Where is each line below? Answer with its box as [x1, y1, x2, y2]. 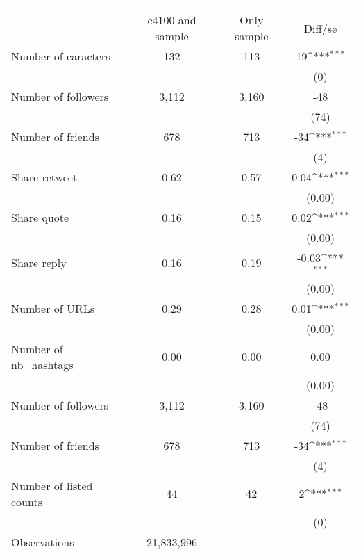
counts [11, 493, 42, 510]
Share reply [11, 254, 67, 271]
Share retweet [11, 169, 78, 185]
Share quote [11, 209, 69, 225]
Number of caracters [11, 48, 110, 64]
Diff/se [303, 19, 337, 36]
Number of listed [11, 477, 93, 494]
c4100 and [147, 12, 196, 28]
